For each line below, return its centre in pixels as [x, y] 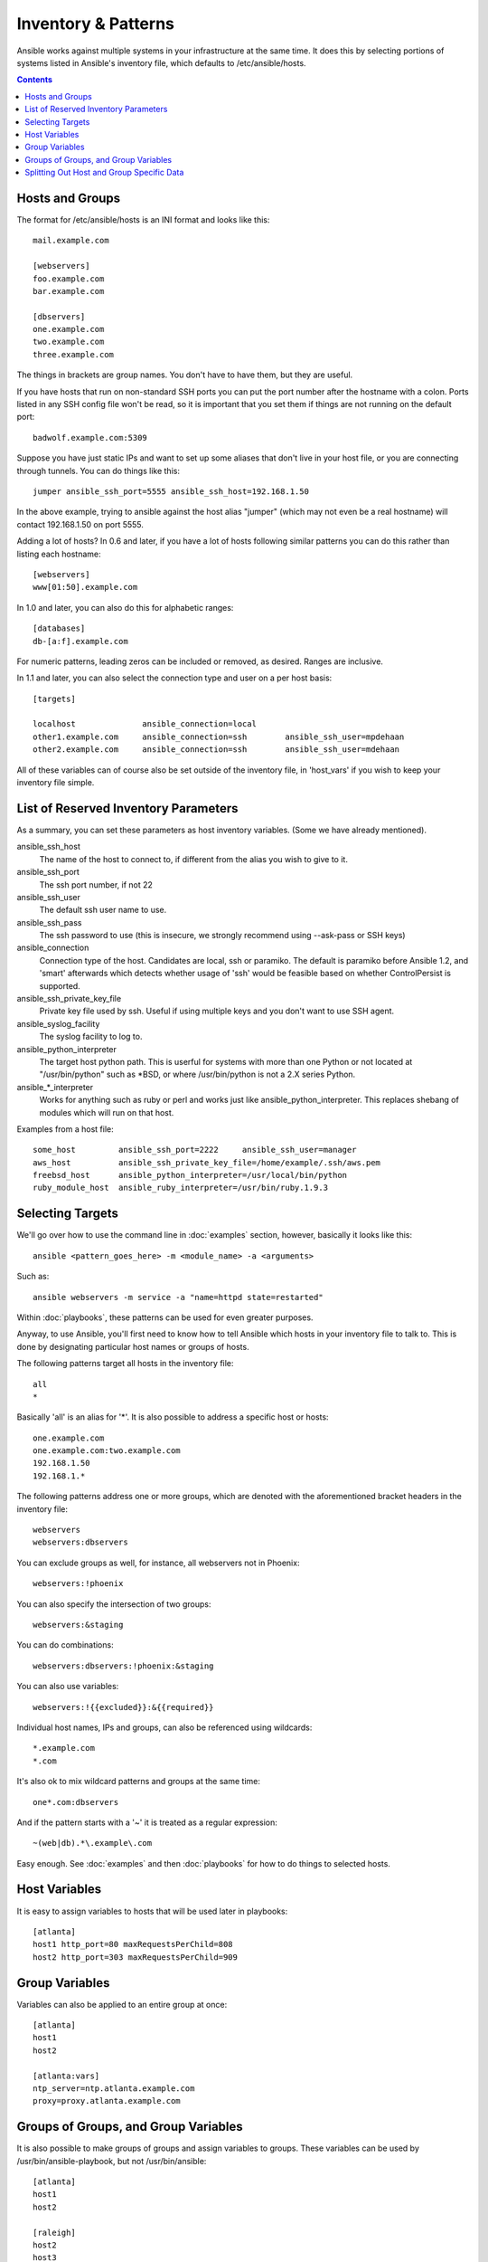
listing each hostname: [59, 554]
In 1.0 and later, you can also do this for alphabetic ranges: [125, 607]
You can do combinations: [65, 1645]
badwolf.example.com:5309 [90, 437]
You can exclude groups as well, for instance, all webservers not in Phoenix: [158, 1563]
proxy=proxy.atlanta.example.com [107, 2101]
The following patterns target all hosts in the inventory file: [125, 1364]
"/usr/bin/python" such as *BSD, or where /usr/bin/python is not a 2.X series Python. [197, 1074]
